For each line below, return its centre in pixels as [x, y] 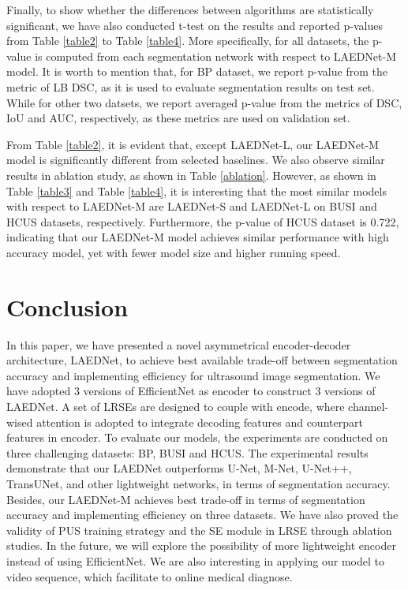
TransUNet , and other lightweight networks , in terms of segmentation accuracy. [198, 483]
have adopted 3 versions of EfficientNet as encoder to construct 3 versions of [191, 391]
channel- [369, 406]
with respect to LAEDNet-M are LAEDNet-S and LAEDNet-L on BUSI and [192, 206]
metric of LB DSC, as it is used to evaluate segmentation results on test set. [191, 86]
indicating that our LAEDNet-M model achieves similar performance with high [198, 237]
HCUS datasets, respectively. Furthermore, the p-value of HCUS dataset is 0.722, [203, 221]
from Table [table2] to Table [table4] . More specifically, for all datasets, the [188, 41]
